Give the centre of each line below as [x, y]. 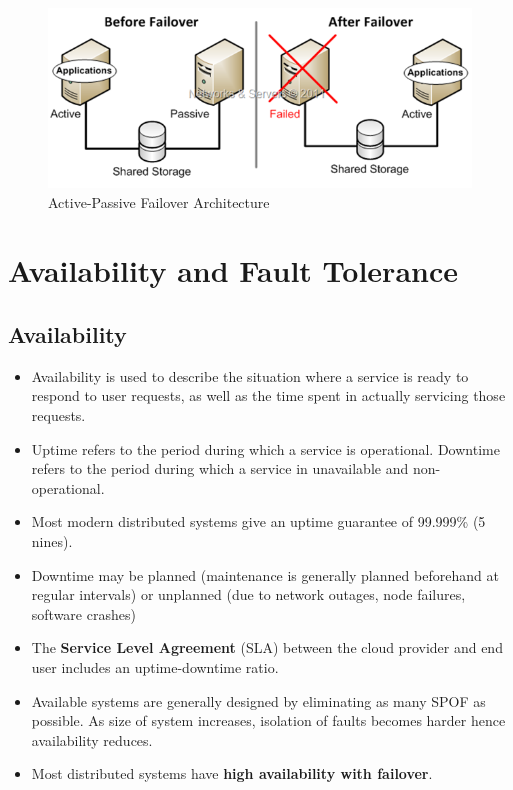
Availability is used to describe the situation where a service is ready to [250, 375]
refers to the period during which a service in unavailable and [220, 468]
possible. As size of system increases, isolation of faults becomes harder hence [268, 720]
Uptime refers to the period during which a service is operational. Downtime [265, 448]
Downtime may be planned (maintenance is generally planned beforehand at [265, 574]
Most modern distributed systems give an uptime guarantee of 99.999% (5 [258, 521]
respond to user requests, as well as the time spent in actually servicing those [268, 395]
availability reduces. [92, 739]
